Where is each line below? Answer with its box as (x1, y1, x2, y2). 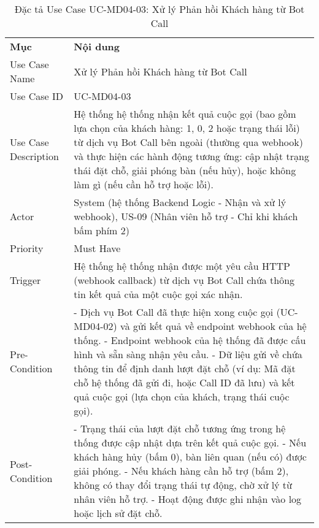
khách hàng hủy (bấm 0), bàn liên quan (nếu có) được (74, 450, 307, 464)
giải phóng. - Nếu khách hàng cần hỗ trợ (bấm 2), (74, 464, 289, 478)
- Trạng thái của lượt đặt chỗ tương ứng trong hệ (74, 421, 286, 435)
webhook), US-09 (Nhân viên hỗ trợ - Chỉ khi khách (74, 209, 298, 223)
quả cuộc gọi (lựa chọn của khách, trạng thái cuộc (74, 389, 290, 404)
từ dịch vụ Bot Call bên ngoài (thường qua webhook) (74, 135, 303, 149)
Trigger (10, 273, 41, 287)
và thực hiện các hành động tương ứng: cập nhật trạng (74, 149, 309, 163)
